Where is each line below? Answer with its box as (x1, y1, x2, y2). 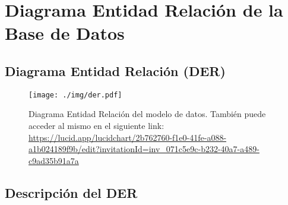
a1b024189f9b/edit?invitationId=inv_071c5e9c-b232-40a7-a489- (29, 143, 259, 155)
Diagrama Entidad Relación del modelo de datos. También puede (29, 108, 266, 120)
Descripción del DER (5, 183, 138, 201)
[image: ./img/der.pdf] (29, 90, 122, 99)
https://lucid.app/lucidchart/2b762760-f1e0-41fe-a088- (29, 131, 227, 143)
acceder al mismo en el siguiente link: (29, 119, 164, 132)
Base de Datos (5, 21, 125, 45)
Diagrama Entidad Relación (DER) (5, 61, 226, 80)
